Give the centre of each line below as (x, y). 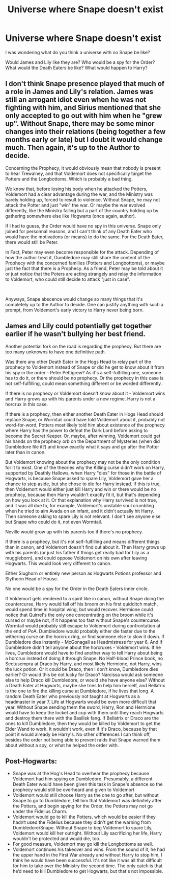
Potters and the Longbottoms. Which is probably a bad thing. (69, 179)
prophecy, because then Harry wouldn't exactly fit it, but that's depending (83, 494)
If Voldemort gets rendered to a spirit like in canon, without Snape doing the (85, 598)
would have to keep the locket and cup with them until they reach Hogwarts (84, 712)
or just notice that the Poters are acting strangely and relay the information (83, 274)
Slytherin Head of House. (32, 578)
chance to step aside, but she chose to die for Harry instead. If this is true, (83, 484)
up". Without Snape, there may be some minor (80, 124)
